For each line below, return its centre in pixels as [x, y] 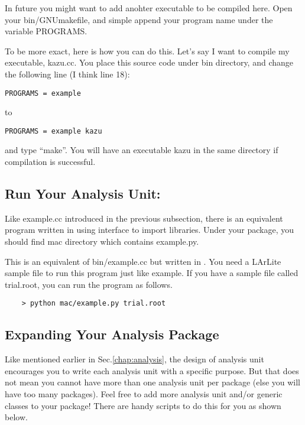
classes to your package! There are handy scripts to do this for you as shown [143, 405]
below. [16, 417]
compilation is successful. [50, 162]
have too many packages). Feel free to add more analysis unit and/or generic [144, 394]
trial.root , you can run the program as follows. [89, 284]
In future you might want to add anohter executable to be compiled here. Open [149, 8]
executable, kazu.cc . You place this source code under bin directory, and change [149, 62]
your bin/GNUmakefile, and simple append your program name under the [139, 19]
